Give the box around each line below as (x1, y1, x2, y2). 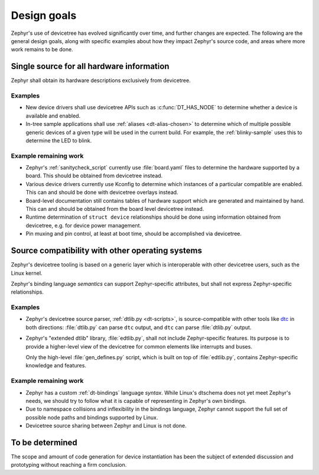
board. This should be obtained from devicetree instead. (25, 172, 163, 180)
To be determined (11, 437, 78, 447)
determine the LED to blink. (25, 136, 92, 144)
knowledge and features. (25, 362, 87, 369)
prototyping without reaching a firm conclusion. (11, 461, 127, 469)
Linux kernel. (11, 269, 43, 276)
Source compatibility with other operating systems (11, 246, 203, 256)
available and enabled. (25, 112, 81, 119)
